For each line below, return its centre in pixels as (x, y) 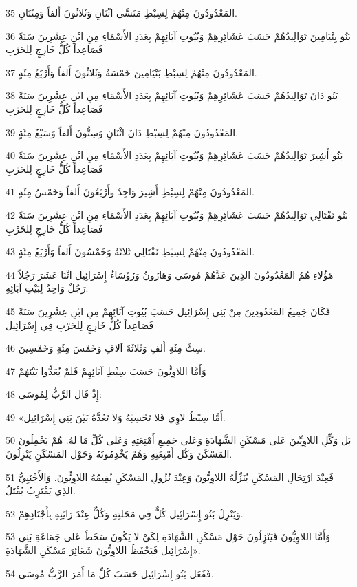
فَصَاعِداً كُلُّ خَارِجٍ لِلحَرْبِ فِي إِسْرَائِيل (80, 324)
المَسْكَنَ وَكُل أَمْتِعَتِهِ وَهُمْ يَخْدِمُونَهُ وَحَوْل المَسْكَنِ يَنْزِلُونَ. (119, 454)
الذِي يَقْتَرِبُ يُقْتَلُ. (41, 490)
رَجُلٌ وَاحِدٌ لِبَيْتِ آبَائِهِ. (47, 288)
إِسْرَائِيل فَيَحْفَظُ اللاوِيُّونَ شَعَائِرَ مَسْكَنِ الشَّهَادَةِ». (103, 550)
